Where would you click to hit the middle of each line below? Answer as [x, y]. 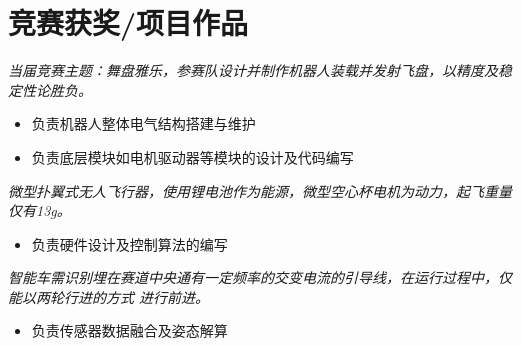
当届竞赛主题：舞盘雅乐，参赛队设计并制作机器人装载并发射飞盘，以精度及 [253, 70]
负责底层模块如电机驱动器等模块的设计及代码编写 [192, 156]
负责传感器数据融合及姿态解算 [129, 330]
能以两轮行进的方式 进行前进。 [109, 296]
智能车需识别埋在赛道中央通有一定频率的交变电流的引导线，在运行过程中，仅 [260, 277]
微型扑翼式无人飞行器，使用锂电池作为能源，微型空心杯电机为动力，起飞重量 [260, 190]
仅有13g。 [39, 210]
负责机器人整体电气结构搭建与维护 [143, 123]
